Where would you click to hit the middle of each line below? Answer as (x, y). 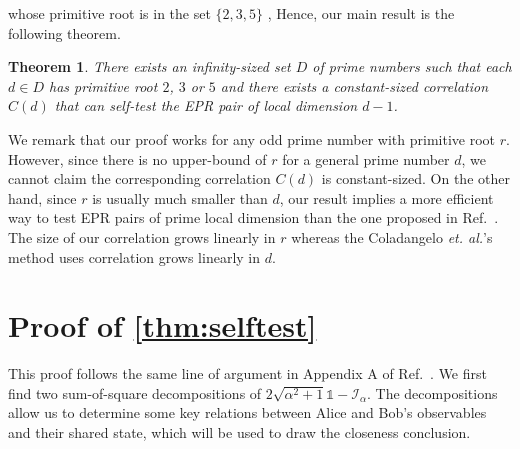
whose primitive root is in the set (109, 13)
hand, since (42, 197)
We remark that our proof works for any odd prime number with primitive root (252, 138)
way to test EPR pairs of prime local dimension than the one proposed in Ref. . (253, 217)
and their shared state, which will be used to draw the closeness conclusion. (239, 432)
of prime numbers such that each (412, 66)
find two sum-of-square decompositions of (135, 392)
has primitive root (103, 85)
